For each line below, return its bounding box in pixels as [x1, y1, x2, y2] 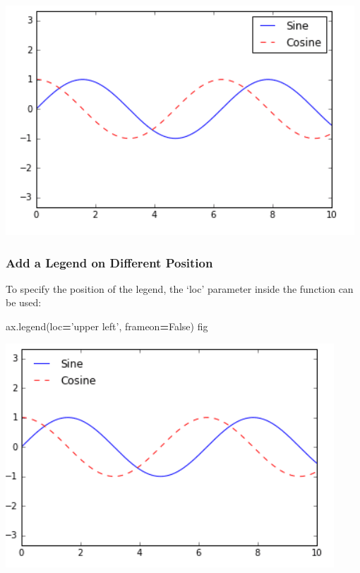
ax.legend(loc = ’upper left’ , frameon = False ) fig [6, 319, 208, 333]
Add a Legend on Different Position [6, 253, 213, 271]
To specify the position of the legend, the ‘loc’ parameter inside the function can [6, 281, 354, 296]
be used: [6, 295, 42, 310]
